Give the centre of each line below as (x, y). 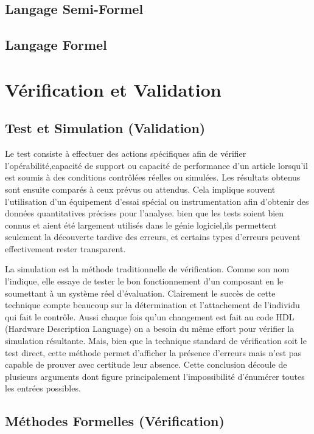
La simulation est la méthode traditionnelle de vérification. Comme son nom (147, 269)
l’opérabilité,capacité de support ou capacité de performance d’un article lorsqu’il (156, 165)
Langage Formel (56, 45)
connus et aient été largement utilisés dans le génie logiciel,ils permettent (141, 225)
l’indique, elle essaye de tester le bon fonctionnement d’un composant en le (144, 281)
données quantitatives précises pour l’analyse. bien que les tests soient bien (145, 213)
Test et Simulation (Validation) (105, 128)
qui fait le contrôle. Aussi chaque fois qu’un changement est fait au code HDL (150, 316)
